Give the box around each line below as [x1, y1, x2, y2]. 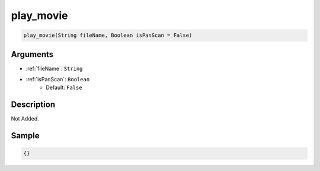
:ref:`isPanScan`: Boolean [25, 76, 90, 83]
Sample [11, 131, 40, 141]
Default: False [46, 84, 82, 91]
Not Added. [11, 115, 40, 122]
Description [11, 100, 56, 110]
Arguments [11, 49, 54, 59]
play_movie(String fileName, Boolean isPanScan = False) [23, 32, 193, 39]
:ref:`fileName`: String [25, 65, 83, 72]
